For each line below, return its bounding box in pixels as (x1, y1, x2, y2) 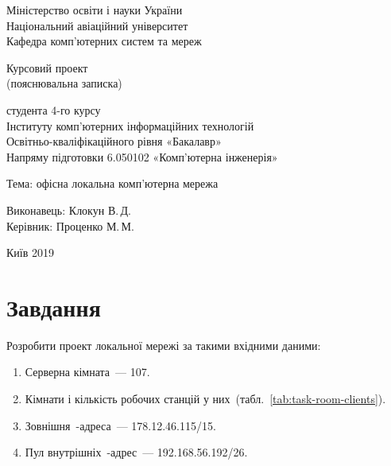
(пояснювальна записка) (6, 75, 122, 91)
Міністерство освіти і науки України (6, 2, 183, 17)
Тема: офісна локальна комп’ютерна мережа (6, 175, 219, 192)
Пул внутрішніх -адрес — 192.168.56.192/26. (25, 444, 248, 460)
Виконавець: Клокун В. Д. (6, 201, 131, 218)
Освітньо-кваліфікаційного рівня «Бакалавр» (6, 133, 222, 150)
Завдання (6, 290, 101, 323)
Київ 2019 (6, 244, 54, 261)
